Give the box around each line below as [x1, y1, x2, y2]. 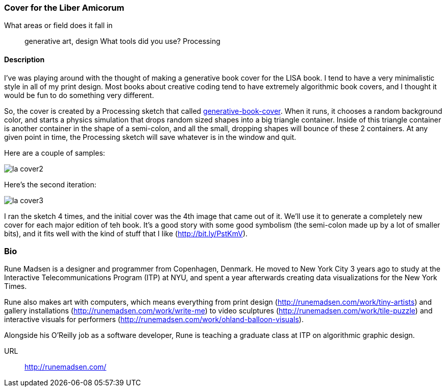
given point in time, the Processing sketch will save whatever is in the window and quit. [4, 132, 296, 141]
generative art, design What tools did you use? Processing [24, 37, 220, 46]
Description [4, 55, 45, 64]
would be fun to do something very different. [4, 90, 154, 100]
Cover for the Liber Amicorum [4, 3, 125, 13]
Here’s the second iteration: [4, 180, 96, 189]
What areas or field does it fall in [4, 21, 113, 30]
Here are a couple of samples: [4, 148, 105, 157]
